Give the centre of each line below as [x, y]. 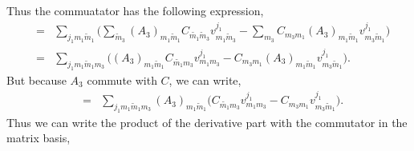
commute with [122, 79]
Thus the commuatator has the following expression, [135, 10]
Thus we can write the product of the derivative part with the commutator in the [207, 122]
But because [37, 79]
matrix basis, [39, 138]
